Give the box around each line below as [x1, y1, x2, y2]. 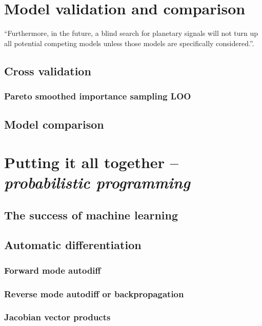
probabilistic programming [4, 172, 190, 193]
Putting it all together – [4, 151, 178, 172]
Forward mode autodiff [4, 263, 101, 276]
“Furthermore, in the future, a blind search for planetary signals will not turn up [4, 28, 258, 38]
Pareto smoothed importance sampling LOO [4, 90, 191, 103]
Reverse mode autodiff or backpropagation [4, 287, 184, 300]
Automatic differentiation [4, 237, 142, 253]
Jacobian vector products [4, 311, 111, 323]
